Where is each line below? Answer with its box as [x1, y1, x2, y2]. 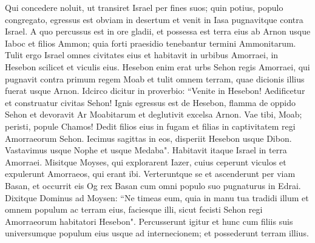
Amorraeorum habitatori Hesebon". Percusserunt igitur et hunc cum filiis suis [5, 215, 293, 227]
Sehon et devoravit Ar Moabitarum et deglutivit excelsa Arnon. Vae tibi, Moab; [5, 108, 302, 121]
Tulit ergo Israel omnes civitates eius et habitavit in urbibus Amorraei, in [5, 48, 279, 61]
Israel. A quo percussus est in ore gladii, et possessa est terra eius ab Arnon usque [5, 25, 311, 38]
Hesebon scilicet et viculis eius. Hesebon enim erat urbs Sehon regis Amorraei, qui [5, 60, 310, 73]
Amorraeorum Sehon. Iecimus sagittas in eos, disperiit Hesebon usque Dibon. [5, 131, 292, 144]
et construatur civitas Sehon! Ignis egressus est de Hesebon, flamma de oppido [5, 96, 296, 108]
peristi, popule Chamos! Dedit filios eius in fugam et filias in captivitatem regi [5, 119, 296, 132]
